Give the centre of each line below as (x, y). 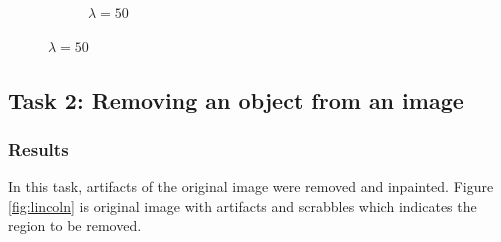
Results (38, 148)
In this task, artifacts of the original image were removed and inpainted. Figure (251, 186)
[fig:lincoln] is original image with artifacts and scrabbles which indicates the (242, 205)
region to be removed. (75, 225)
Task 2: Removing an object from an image (236, 99)
